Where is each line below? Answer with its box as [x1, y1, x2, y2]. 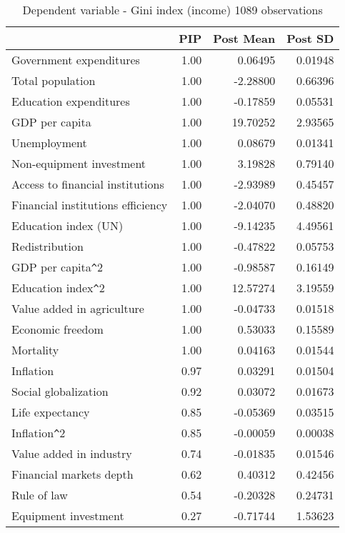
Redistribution [11, 238, 84, 254]
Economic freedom [11, 321, 104, 337]
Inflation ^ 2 [11, 424, 66, 441]
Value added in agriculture [11, 300, 144, 317]
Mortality [11, 342, 59, 358]
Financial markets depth [11, 466, 134, 482]
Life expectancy [11, 404, 90, 420]
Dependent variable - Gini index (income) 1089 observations [22, 1, 323, 18]
